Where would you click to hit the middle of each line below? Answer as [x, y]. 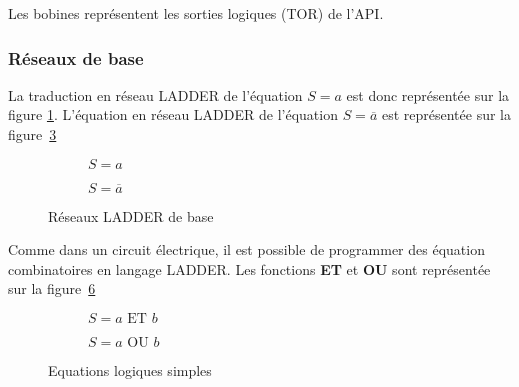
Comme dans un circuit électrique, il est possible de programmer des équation [246, 249]
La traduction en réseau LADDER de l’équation [155, 94]
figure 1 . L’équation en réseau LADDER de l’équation [173, 114]
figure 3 [32, 134]
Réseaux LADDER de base [131, 215]
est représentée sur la [446, 114]
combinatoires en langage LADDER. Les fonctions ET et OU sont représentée [249, 268]
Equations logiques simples [130, 369]
